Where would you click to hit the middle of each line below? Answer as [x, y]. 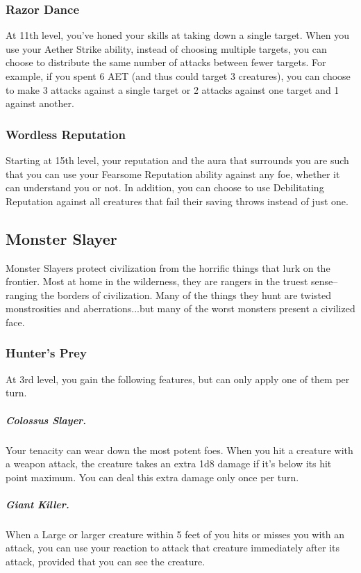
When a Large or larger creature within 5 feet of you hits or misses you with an [175, 534]
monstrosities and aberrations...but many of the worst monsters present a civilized [180, 308]
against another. [40, 103]
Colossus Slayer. [46, 420]
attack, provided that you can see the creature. [106, 562]
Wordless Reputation [66, 134]
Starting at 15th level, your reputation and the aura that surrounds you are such [177, 160]
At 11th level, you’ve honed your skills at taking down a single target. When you [177, 35]
